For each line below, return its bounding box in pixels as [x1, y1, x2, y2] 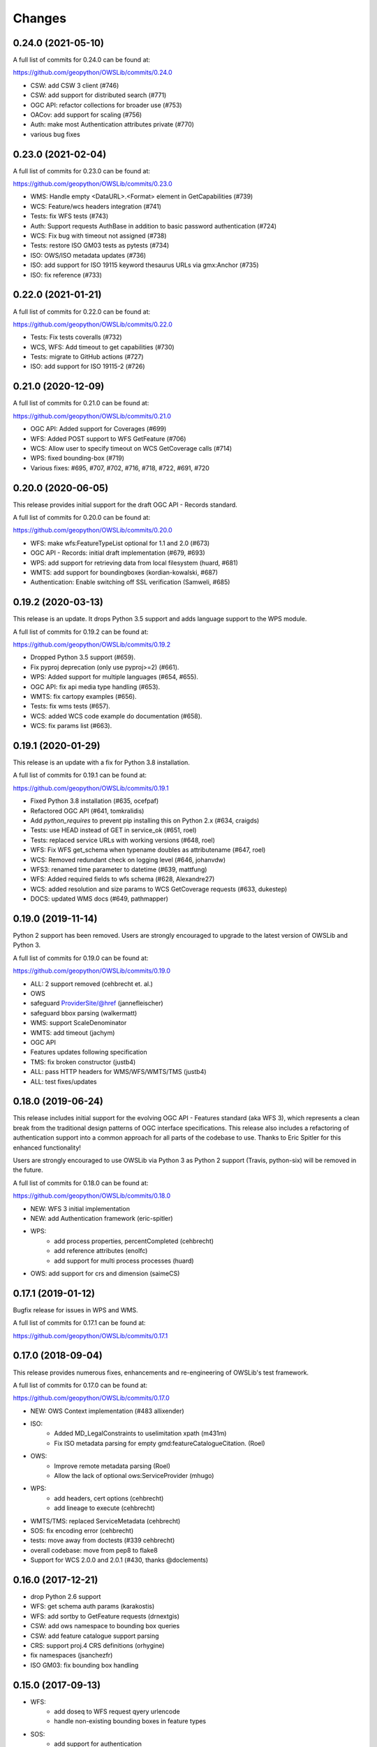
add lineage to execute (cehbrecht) [54, 1504, 155, 1512]
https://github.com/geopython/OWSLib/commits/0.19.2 [13, 640, 171, 649]
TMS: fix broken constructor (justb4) [30, 1057, 136, 1066]
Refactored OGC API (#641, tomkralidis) [30, 806, 145, 815]
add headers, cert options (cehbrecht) [54, 1494, 164, 1502]
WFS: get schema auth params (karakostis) [30, 1602, 155, 1611]
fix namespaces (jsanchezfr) [30, 1651, 113, 1660]
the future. [13, 1166, 43, 1174]
